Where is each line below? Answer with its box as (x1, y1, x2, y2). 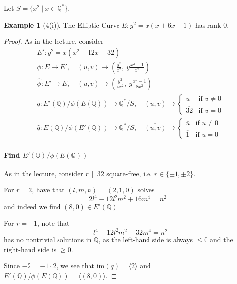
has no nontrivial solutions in (4, 234, 92, 245)
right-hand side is (4, 244, 57, 254)
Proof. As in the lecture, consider (4, 36, 104, 46)
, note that (37, 218, 70, 228)
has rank (195, 19, 221, 30)
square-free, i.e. (106, 168, 152, 178)
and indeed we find (4, 201, 61, 212)
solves (137, 185, 155, 195)
